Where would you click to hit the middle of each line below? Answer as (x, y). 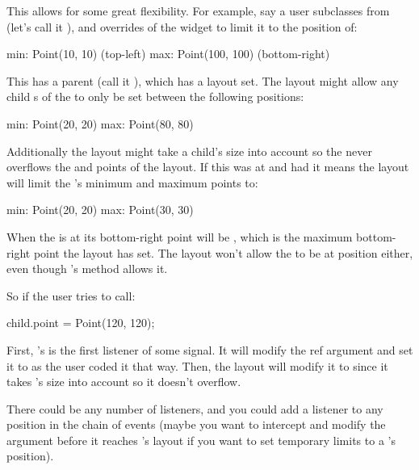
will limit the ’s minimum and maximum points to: (132, 182)
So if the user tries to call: (71, 295)
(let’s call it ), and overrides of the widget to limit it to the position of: (182, 26)
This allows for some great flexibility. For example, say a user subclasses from (198, 10)
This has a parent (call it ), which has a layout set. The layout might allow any (203, 80)
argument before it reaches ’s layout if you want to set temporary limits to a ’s (201, 440)
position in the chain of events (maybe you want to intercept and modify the (196, 424)
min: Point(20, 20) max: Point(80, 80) (100, 123)
